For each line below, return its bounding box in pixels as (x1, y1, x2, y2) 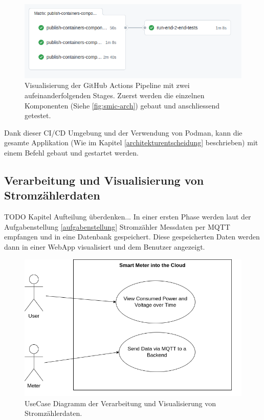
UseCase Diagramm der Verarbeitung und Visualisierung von (25, 397, 216, 408)
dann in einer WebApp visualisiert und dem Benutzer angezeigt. (4, 241, 205, 252)
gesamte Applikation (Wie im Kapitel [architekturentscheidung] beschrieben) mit (4, 137, 258, 148)
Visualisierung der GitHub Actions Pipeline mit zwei (25, 80, 190, 91)
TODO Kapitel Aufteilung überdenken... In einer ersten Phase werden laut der (4, 211, 251, 222)
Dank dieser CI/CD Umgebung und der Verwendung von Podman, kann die (4, 127, 243, 138)
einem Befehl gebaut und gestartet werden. (4, 147, 139, 158)
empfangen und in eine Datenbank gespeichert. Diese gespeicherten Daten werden (4, 231, 260, 242)
